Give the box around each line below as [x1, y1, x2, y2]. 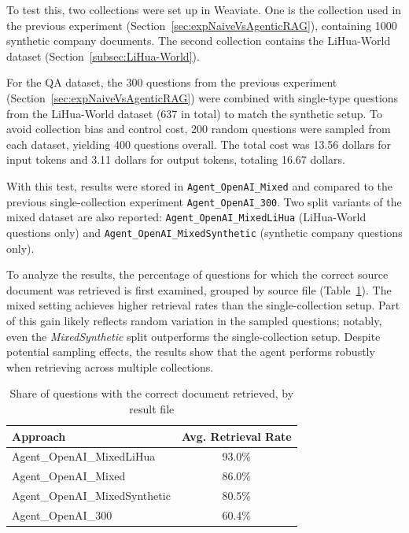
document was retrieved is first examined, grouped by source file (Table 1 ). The [6, 281, 392, 298]
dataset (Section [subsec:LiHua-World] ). [6, 47, 200, 64]
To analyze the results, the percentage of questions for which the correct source [6, 266, 389, 283]
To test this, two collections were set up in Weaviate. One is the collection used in [6, 2, 402, 17]
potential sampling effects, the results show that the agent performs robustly [6, 343, 375, 360]
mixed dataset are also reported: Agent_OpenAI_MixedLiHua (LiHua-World [6, 209, 367, 225]
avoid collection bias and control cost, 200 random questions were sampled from [6, 120, 391, 137]
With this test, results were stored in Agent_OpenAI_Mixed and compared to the [6, 177, 393, 194]
